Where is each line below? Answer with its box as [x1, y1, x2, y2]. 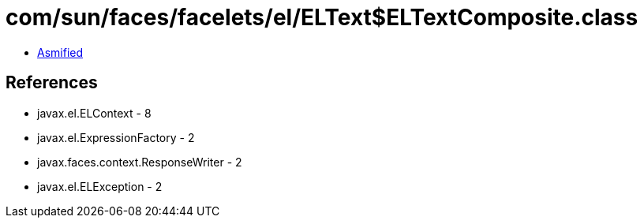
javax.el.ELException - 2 [37, 179, 163, 193]
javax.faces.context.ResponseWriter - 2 [37, 155, 242, 169]
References [6, 73, 98, 93]
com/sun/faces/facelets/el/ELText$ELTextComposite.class [6, 4, 638, 31]
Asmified [37, 45, 84, 59]
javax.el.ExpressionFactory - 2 [37, 130, 195, 144]
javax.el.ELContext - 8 [37, 106, 152, 120]
